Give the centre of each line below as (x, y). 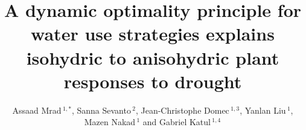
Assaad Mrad (37, 110)
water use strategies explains (153, 34)
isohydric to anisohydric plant (153, 57)
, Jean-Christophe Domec (182, 110)
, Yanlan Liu (263, 110)
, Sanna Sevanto (101, 110)
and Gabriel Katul (177, 122)
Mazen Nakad (110, 122)
